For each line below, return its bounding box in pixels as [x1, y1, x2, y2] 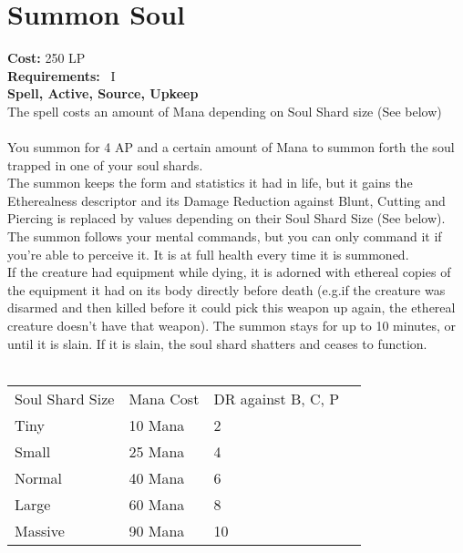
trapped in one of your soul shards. [7, 155, 203, 174]
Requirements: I [7, 66, 116, 85]
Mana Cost [129, 387, 200, 409]
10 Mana [129, 414, 185, 435]
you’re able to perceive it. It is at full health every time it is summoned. [7, 244, 409, 263]
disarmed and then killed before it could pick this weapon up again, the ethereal [7, 298, 456, 317]
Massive [15, 519, 65, 541]
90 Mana [129, 519, 185, 541]
